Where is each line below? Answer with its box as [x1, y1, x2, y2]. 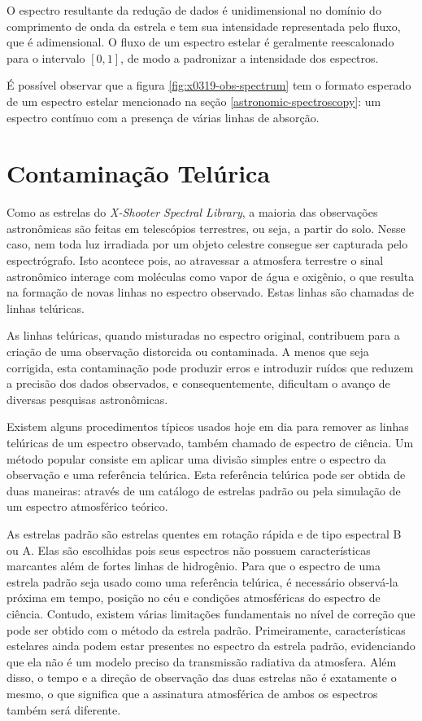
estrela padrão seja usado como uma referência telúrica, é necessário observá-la [7, 573, 398, 590]
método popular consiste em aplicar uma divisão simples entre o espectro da [7, 450, 386, 467]
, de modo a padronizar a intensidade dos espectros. [120, 49, 379, 66]
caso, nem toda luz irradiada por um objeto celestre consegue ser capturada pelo [7, 235, 408, 253]
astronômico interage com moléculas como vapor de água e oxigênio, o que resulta [7, 267, 415, 284]
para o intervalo [7, 49, 85, 66]
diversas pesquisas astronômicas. [7, 390, 168, 407]
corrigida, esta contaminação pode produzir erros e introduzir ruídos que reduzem [7, 358, 414, 376]
